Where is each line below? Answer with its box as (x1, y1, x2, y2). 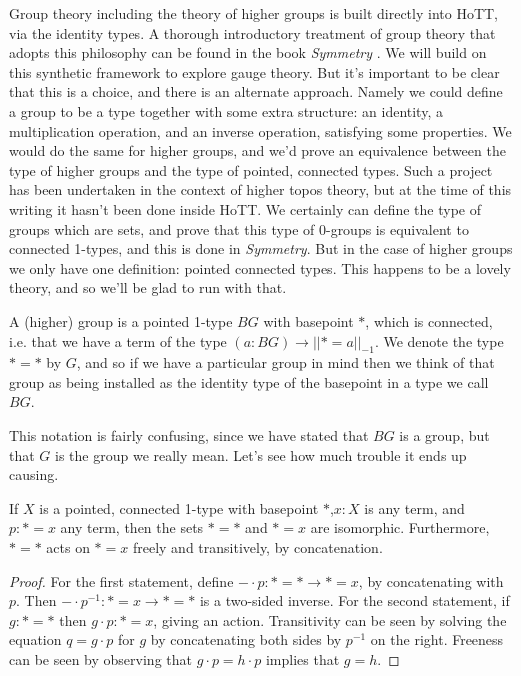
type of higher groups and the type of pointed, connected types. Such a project (9, 159, 493, 180)
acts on (46, 537, 90, 558)
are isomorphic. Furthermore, (310, 517, 490, 538)
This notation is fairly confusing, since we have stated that (9, 425, 369, 446)
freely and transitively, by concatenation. (132, 537, 383, 558)
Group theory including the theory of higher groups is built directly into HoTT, (9, 3, 499, 23)
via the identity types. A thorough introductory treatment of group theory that (9, 22, 496, 43)
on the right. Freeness (370, 629, 504, 650)
